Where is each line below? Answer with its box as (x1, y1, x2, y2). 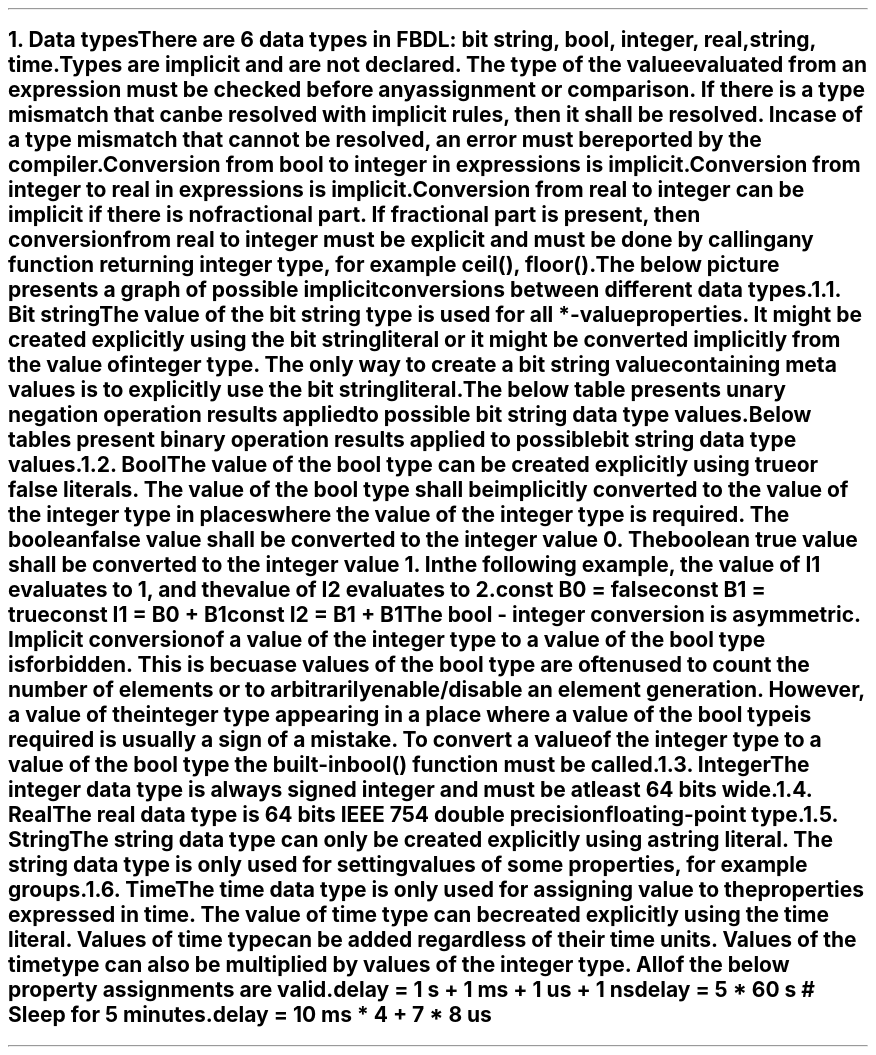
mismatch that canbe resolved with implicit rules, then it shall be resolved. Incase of (8, 102, 863, 128)
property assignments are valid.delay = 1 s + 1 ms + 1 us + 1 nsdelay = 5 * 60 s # (8, 977, 815, 1003)
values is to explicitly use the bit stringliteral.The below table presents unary (8, 377, 786, 403)
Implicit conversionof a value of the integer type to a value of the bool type (8, 627, 766, 653)
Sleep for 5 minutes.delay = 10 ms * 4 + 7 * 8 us (8, 1002, 492, 1028)
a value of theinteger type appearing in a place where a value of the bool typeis (8, 702, 812, 728)
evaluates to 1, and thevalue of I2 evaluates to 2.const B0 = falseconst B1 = (8, 577, 766, 603)
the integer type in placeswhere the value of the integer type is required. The (8, 502, 790, 528)
